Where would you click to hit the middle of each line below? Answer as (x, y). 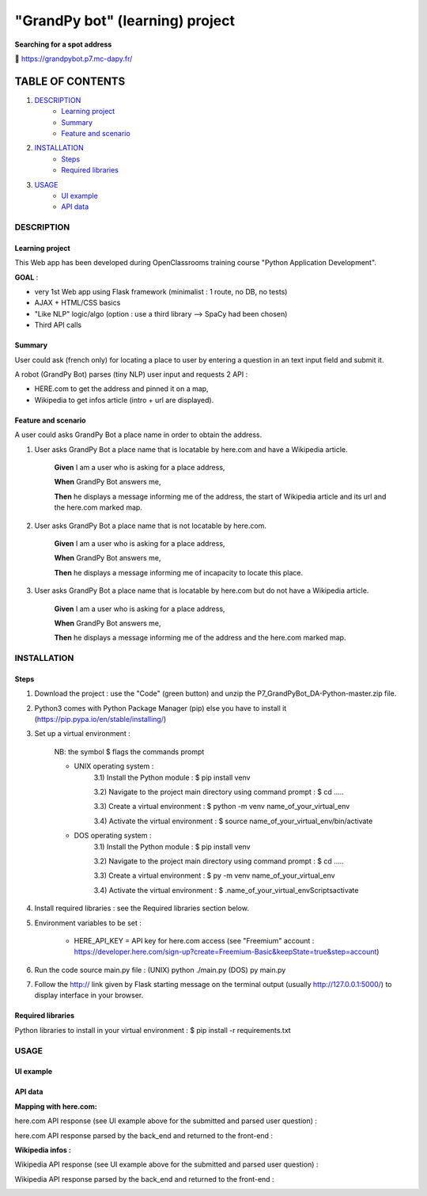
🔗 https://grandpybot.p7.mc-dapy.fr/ (74, 59)
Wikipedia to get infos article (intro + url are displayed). (124, 400)
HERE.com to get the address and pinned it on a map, (121, 389)
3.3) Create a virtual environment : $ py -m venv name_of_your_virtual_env (214, 875)
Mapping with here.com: (56, 1106)
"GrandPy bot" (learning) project (125, 21)
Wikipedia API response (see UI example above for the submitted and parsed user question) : (166, 1164)
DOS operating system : (113, 836)
